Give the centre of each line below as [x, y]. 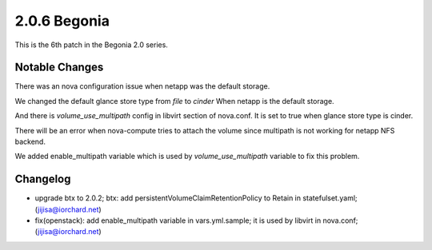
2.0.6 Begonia [62, 21]
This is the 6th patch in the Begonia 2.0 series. [91, 45]
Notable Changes [59, 67]
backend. [30, 142]
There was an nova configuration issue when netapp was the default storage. [142, 86]
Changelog [43, 179]
